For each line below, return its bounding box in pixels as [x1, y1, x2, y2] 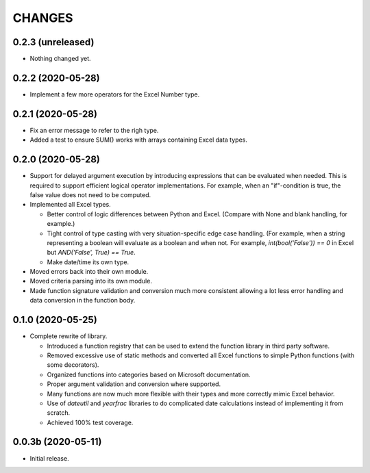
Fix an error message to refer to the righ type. [29, 126, 159, 134]
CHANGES [12, 10, 73, 25]
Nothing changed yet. [29, 55, 92, 63]
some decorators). [47, 361, 99, 369]
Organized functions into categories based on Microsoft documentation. [47, 370, 251, 379]
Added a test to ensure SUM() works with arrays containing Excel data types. [29, 136, 248, 144]
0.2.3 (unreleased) [12, 36, 95, 48]
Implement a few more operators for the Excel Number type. [29, 90, 200, 99]
